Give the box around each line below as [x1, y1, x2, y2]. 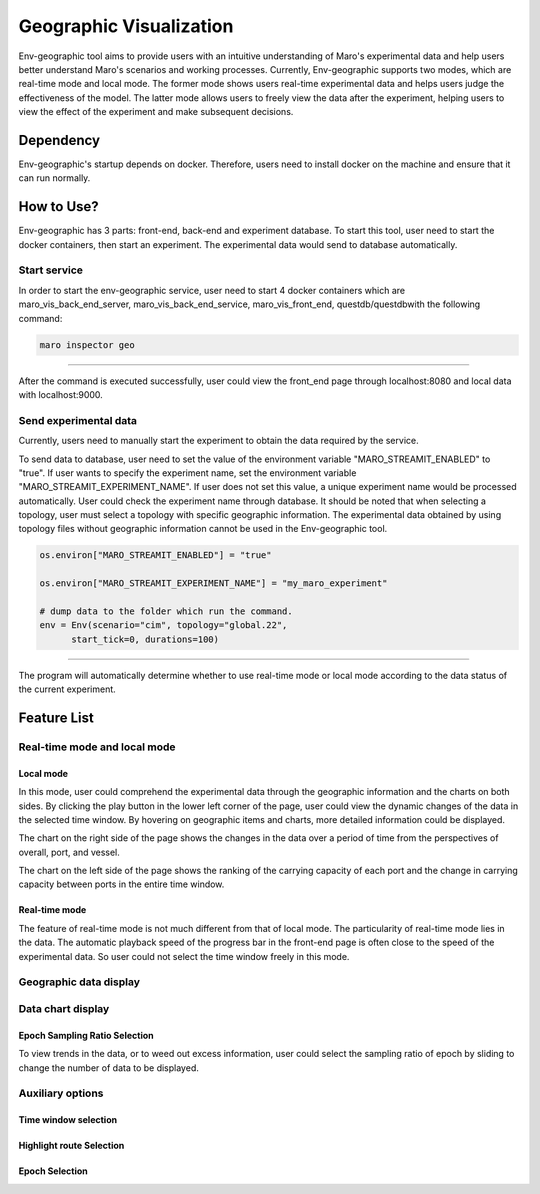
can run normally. [18, 172, 91, 184]
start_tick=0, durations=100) [71, 633, 220, 645]
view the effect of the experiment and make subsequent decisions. [18, 106, 294, 118]
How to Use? [18, 198, 99, 215]
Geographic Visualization [18, 15, 234, 37]
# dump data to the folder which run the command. [39, 606, 294, 617]
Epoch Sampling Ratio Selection [18, 1029, 154, 1041]
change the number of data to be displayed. [18, 1061, 199, 1074]
